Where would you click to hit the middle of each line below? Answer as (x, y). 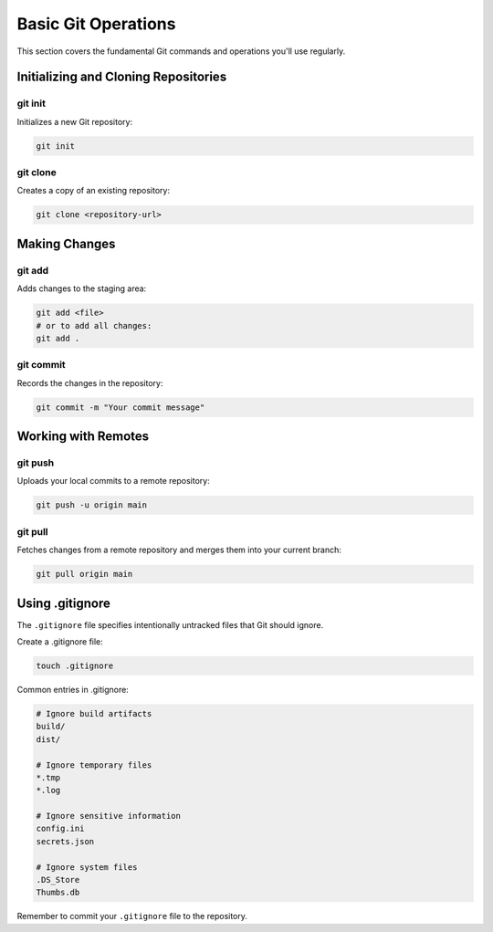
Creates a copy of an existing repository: (94, 191)
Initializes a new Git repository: (74, 121)
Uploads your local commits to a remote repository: (113, 481)
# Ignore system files (87, 867)
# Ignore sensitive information (109, 816)
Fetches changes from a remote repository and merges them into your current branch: (179, 550)
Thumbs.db (58, 893)
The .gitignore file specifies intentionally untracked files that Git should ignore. (170, 624)
